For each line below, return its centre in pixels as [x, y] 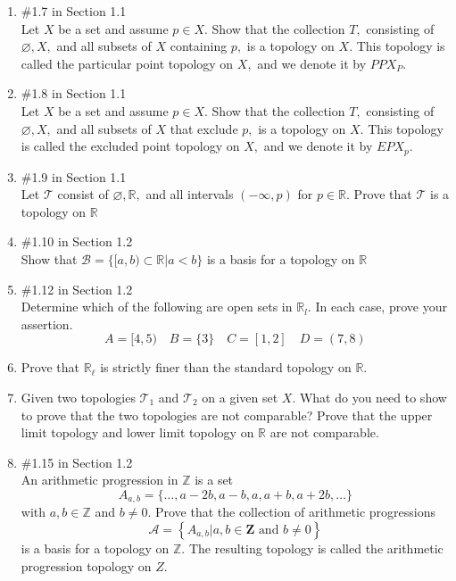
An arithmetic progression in [99, 480]
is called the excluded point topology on [130, 146]
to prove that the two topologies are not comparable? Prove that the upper [227, 415]
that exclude [204, 128]
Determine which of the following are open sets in [157, 307]
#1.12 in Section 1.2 [77, 289]
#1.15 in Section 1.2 [77, 462]
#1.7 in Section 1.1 [74, 11]
